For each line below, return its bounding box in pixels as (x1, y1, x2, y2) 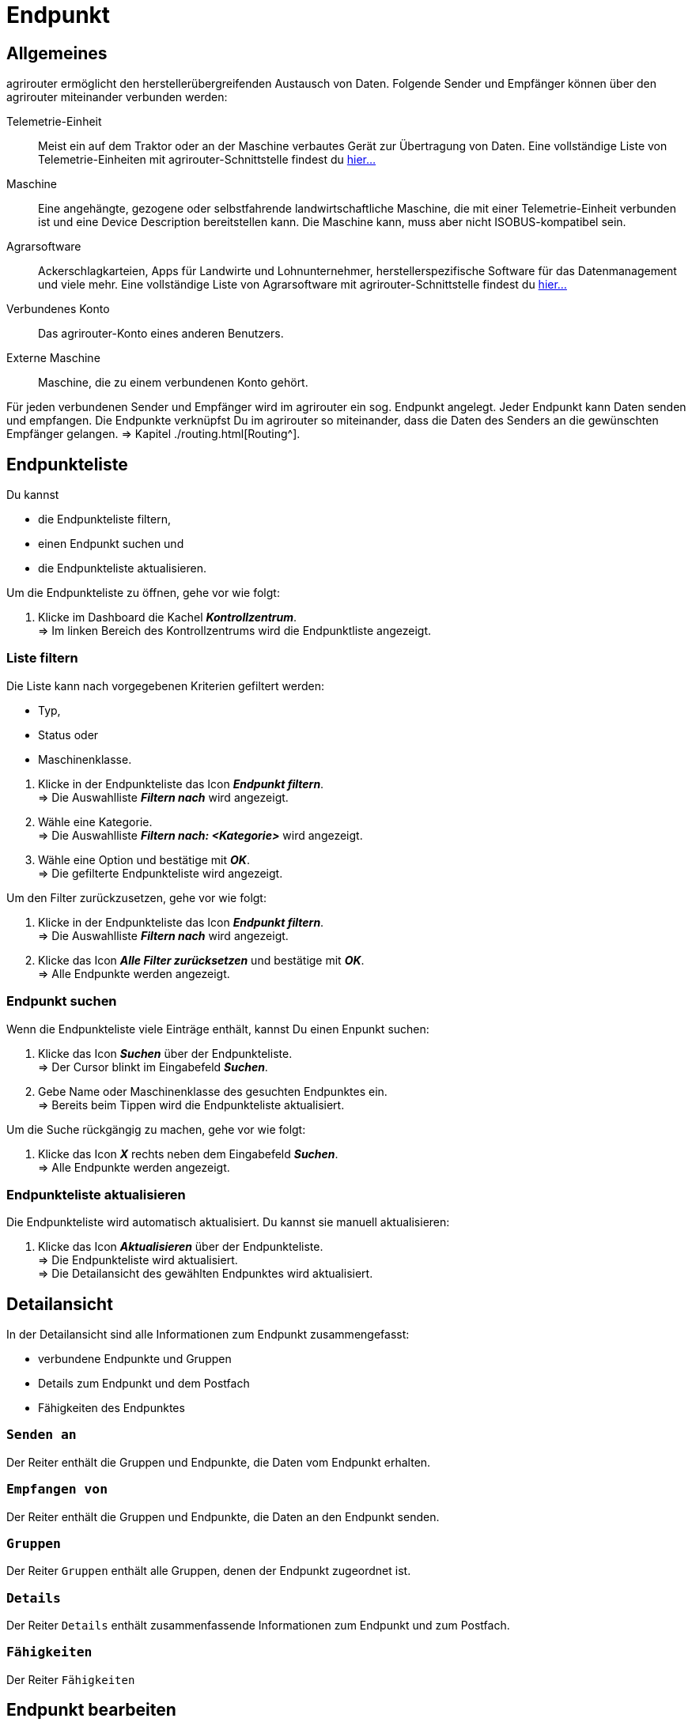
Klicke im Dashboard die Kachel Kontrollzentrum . (38, 610, 297, 625)
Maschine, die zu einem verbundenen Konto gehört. (38, 376, 308, 390)
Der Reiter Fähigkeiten (6, 1672, 135, 1686)
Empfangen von (6, 1482, 108, 1497)
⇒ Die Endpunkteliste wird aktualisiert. (38, 1253, 238, 1267)
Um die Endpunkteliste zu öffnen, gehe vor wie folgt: (6, 586, 280, 600)
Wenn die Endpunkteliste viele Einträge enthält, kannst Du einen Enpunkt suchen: (6, 1021, 429, 1036)
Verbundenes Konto (6, 302, 110, 316)
